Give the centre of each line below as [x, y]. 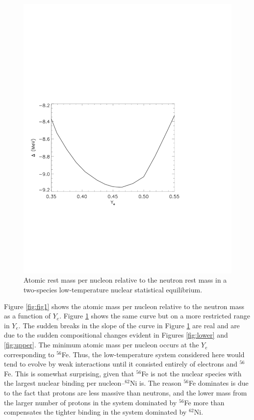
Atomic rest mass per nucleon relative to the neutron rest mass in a [125, 280]
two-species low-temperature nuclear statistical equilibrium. [113, 290]
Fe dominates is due [219, 383]
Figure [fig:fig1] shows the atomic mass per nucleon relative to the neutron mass [124, 306]
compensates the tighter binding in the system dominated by [95, 412]
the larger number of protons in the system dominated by [90, 402]
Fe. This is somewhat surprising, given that [69, 373]
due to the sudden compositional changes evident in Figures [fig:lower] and [116, 335]
